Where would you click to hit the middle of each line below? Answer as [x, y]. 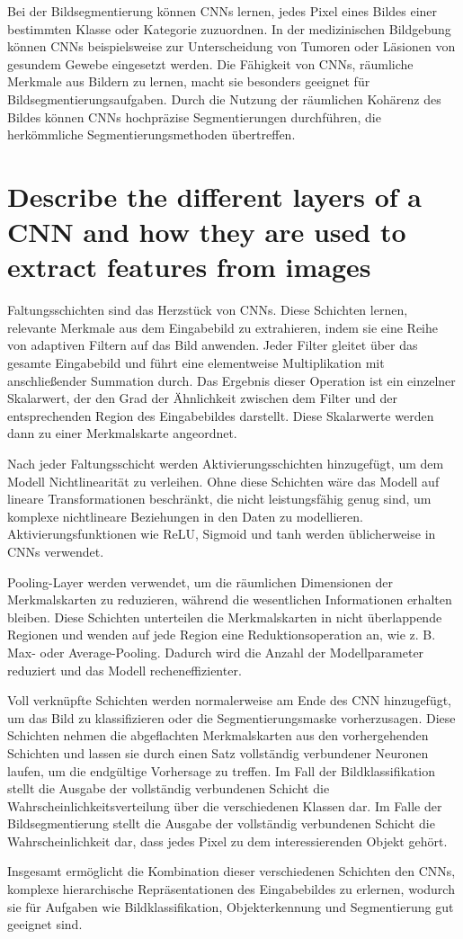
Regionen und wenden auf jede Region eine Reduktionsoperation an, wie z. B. [222, 635]
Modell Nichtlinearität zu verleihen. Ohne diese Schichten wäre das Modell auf [223, 481]
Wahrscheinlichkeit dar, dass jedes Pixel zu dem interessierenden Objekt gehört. [227, 841]
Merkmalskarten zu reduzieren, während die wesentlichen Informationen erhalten [230, 599]
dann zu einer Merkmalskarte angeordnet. [122, 433]
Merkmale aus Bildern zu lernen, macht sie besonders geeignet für [189, 81]
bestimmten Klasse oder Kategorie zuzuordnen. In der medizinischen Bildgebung [229, 28]
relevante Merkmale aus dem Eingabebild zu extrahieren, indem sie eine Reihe [223, 327]
